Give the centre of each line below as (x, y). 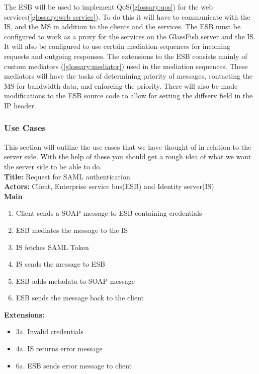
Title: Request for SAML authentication (67, 176)
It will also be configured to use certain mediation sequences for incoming (117, 46)
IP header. (20, 105)
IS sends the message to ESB (61, 264)
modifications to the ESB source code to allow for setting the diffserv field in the (128, 96)
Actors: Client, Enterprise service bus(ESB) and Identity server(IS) (109, 186)
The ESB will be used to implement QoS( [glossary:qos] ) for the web (108, 7)
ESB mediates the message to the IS (72, 230)
